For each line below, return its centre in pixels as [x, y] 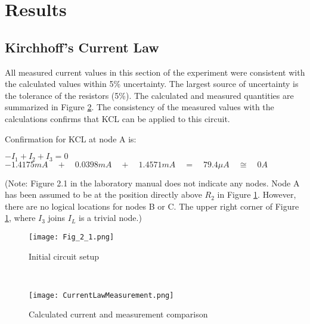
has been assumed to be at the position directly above [103, 194]
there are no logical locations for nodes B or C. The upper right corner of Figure [152, 206]
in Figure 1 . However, [257, 194]
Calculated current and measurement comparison [118, 314]
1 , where [20, 218]
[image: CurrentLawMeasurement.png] [101, 295]
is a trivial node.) [110, 218]
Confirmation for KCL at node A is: [71, 138]
